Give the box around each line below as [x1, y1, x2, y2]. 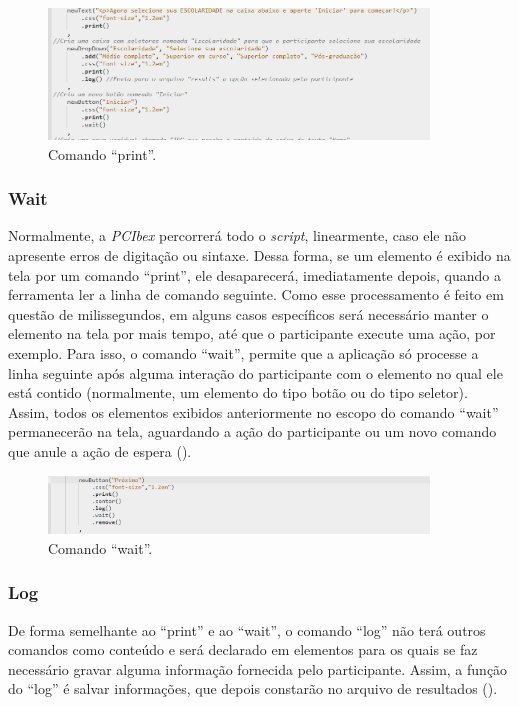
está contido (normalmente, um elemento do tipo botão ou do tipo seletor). [8, 382, 468, 403]
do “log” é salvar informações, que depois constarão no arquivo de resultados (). [8, 678, 498, 699]
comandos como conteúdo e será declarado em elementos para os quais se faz [8, 639, 478, 660]
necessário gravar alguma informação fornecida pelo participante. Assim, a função [8, 658, 508, 679]
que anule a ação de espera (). [8, 440, 192, 461]
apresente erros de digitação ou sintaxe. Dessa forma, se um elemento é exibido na [8, 245, 511, 265]
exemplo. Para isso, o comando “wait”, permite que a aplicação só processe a [8, 342, 479, 363]
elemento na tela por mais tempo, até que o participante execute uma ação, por [8, 323, 496, 344]
